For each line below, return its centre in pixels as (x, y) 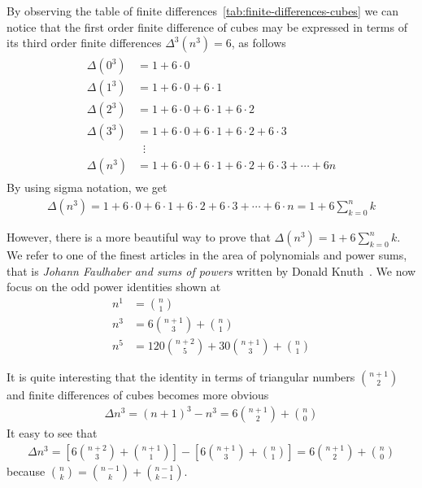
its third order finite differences (84, 43)
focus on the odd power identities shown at (114, 287)
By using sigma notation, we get (87, 187)
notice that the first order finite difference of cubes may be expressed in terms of (207, 26)
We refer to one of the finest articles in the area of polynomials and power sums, (207, 255)
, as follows (259, 43)
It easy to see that (52, 433)
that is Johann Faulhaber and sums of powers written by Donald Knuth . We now (211, 270)
